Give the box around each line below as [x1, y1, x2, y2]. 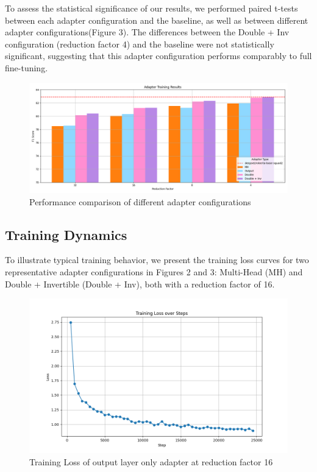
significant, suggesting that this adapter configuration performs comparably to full [5, 49, 312, 62]
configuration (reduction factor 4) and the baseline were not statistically [5, 37, 274, 50]
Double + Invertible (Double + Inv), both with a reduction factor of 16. [5, 277, 275, 290]
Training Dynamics [5, 225, 127, 244]
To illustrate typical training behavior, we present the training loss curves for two [5, 253, 309, 266]
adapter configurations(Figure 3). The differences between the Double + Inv [5, 26, 290, 38]
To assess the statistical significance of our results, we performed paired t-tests [5, 2, 298, 14]
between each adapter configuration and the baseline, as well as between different [5, 13, 308, 26]
